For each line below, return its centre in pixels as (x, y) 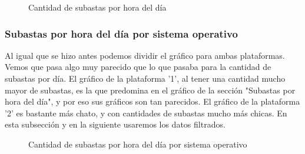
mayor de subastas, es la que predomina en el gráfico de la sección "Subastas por (150, 90)
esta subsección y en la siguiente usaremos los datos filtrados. (115, 124)
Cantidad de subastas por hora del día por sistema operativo (138, 144)
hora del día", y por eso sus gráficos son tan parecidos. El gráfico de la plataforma (152, 101)
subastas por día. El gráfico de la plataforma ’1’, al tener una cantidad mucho (145, 78)
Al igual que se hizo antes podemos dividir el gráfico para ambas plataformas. (145, 55)
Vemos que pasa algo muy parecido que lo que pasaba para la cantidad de (138, 67)
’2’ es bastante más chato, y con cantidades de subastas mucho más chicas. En (146, 113)
